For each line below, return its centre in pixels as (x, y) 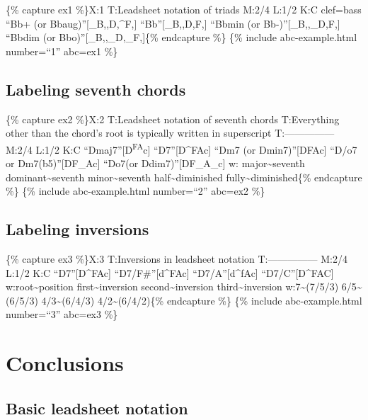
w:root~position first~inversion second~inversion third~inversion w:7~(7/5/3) (172, 286)
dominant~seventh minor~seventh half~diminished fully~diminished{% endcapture (184, 177)
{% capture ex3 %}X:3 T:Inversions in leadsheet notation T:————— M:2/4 (177, 259)
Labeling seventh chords (96, 89)
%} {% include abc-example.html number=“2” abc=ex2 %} (136, 191)
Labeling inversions (77, 229)
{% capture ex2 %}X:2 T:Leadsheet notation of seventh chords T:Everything (173, 119)
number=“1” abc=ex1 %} (62, 51)
